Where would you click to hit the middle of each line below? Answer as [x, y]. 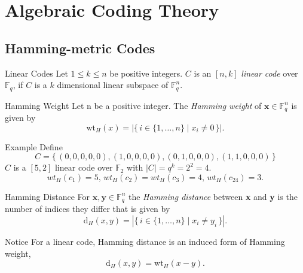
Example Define [34, 146]
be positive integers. [146, 73]
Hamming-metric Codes [80, 48]
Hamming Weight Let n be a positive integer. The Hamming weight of [133, 105]
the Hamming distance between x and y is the [213, 196]
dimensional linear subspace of [113, 85]
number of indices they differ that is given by [88, 209]
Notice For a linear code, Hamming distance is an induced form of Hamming [145, 241]
